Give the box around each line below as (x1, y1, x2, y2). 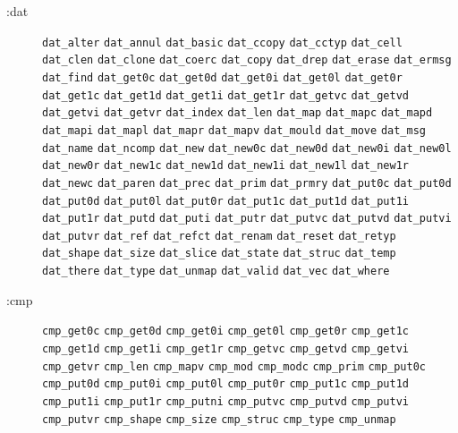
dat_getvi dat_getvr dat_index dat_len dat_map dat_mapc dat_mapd (42, 106, 433, 120)
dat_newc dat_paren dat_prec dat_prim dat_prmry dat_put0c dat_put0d (42, 176, 452, 190)
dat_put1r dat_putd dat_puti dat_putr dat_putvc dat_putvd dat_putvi (42, 212, 452, 225)
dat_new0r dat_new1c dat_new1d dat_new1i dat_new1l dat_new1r (42, 159, 409, 173)
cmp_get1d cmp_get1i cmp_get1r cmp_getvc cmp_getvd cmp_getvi (42, 343, 409, 356)
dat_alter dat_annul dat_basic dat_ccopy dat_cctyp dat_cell (42, 36, 403, 49)
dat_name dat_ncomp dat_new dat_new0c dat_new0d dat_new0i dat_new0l (42, 141, 452, 155)
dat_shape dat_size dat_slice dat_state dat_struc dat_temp (42, 247, 396, 260)
